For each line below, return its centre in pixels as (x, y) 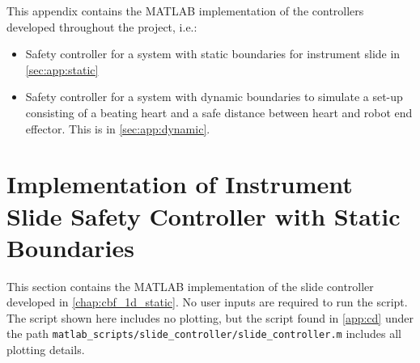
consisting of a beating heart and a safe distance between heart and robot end (219, 112)
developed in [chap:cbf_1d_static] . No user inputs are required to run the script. (207, 302)
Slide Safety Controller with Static (204, 215)
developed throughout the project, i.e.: (102, 26)
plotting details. (46, 350)
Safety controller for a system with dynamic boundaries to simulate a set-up (214, 97)
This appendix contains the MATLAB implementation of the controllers (185, 11)
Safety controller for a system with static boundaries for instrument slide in (213, 54)
